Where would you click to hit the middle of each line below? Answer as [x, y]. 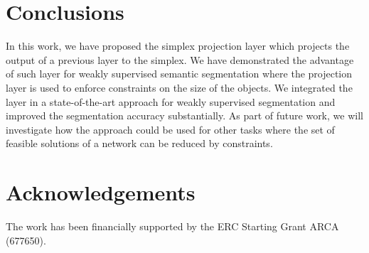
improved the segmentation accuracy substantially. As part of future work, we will [184, 115]
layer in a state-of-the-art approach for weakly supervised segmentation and [171, 101]
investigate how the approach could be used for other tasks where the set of [170, 129]
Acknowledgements [101, 192]
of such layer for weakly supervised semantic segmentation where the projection [179, 74]
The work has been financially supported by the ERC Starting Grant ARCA [172, 226]
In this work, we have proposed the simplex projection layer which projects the [178, 46]
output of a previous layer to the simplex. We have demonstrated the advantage [180, 59]
